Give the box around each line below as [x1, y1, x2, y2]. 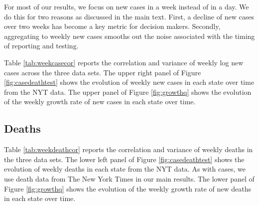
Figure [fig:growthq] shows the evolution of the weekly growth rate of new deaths [4, 183, 252, 194]
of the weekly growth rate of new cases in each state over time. [4, 96, 196, 107]
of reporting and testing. [4, 40, 79, 51]
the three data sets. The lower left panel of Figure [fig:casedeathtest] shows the [4, 154, 245, 164]
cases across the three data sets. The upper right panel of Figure [4, 67, 201, 77]
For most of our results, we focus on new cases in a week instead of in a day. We [4, 1, 249, 11]
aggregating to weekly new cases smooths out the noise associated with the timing [4, 30, 255, 41]
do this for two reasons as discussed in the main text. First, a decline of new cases [4, 11, 254, 21]
